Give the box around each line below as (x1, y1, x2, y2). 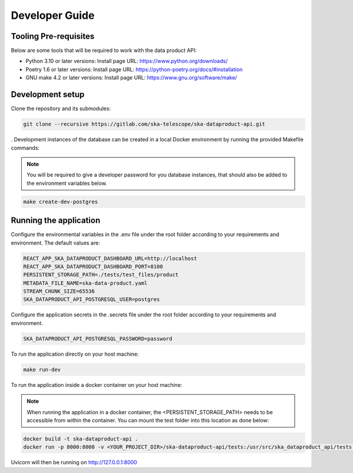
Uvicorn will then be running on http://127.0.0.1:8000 (11, 459, 138, 466)
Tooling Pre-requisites (11, 31, 95, 41)
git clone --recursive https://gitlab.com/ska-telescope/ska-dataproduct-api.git (23, 121, 266, 128)
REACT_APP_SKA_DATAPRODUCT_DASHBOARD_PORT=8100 (23, 263, 163, 270)
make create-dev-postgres (23, 198, 98, 205)
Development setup (11, 90, 85, 100)
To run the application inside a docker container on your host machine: (11, 381, 182, 388)
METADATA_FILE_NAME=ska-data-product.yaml (23, 280, 148, 286)
